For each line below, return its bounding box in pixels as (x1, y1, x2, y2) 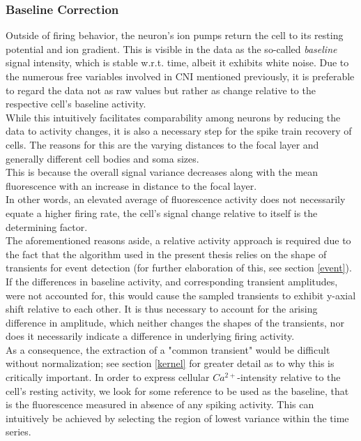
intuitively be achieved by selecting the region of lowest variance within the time (6, 410, 349, 425)
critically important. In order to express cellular (6, 370, 210, 384)
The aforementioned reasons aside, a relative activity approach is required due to (6, 233, 351, 248)
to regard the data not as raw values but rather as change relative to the (6, 82, 316, 97)
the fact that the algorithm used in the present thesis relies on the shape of (6, 246, 327, 261)
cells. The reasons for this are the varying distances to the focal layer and (6, 137, 319, 151)
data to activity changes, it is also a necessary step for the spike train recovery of (6, 124, 352, 138)
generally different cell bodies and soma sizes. (6, 151, 199, 165)
